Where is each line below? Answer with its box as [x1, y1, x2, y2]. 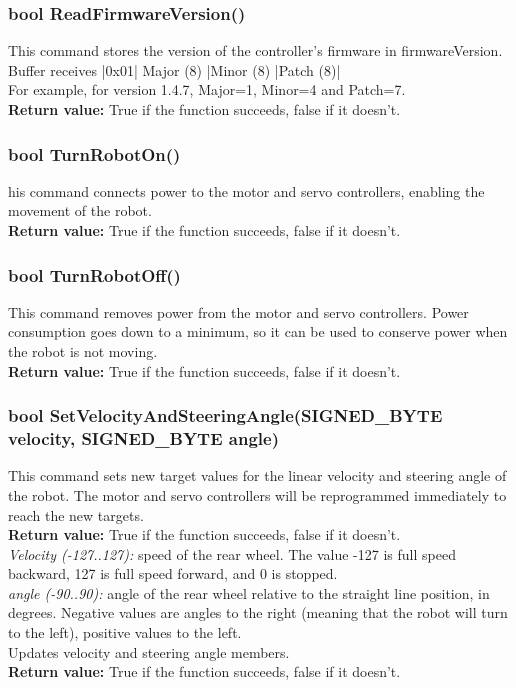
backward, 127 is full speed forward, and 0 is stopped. [8, 563, 338, 584]
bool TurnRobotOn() [8, 141, 181, 166]
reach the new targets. [8, 504, 144, 525]
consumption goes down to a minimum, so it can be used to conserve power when [8, 321, 508, 342]
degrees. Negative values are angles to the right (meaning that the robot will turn [8, 602, 508, 623]
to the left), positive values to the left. [8, 622, 242, 643]
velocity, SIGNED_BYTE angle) [8, 426, 279, 451]
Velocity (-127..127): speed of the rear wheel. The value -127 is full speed [8, 543, 456, 564]
